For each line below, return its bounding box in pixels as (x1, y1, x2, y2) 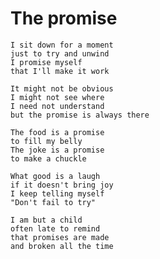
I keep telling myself (10, 188, 105, 199)
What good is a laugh (10, 171, 101, 181)
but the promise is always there (10, 110, 150, 120)
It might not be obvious (10, 83, 114, 94)
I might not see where (10, 92, 105, 102)
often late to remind (10, 223, 101, 234)
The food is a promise (10, 127, 105, 137)
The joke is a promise (10, 145, 105, 155)
